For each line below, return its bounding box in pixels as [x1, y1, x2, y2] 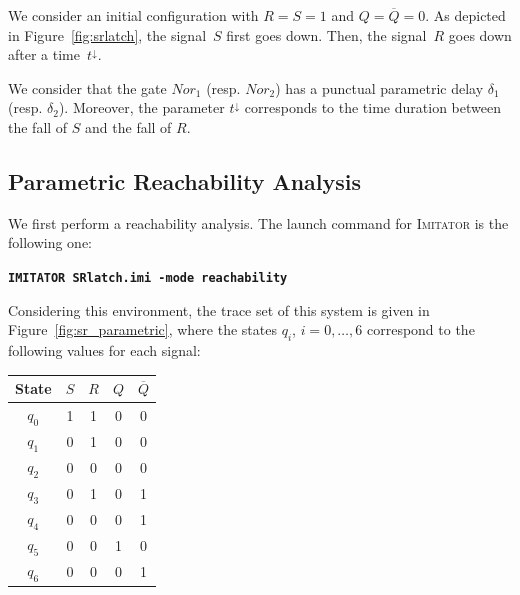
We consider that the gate [8, 77, 167, 98]
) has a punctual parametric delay [275, 77, 484, 98]
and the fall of [85, 116, 172, 137]
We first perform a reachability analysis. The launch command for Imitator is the [8, 212, 509, 233]
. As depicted [425, 5, 506, 25]
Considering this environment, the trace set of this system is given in [8, 299, 430, 320]
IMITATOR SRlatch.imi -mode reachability [8, 270, 288, 285]
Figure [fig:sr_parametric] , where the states [8, 319, 277, 340]
